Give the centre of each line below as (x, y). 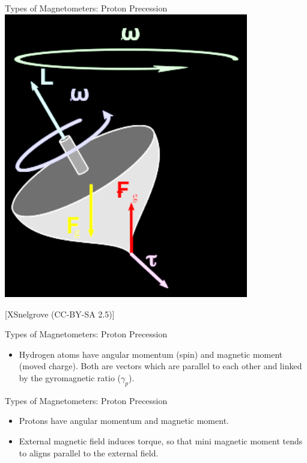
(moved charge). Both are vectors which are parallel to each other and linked (160, 366)
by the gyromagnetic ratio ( (70, 377)
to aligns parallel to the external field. (89, 452)
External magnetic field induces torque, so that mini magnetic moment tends (161, 440)
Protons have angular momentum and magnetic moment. (124, 421)
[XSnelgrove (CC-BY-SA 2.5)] (60, 314)
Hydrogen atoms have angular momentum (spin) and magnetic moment (151, 354)
